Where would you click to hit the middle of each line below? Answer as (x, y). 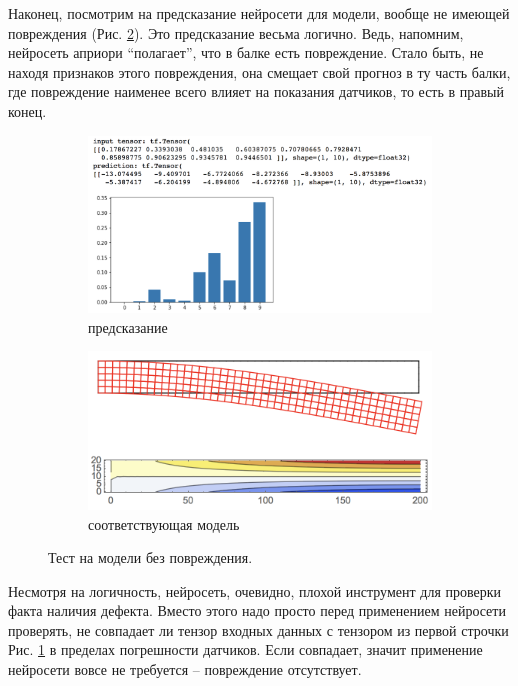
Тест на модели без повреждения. (150, 557)
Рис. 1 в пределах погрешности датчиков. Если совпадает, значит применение (245, 649)
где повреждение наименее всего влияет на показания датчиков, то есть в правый (256, 91)
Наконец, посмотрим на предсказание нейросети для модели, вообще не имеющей (259, 13)
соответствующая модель (164, 523)
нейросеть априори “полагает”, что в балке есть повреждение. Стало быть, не (246, 52)
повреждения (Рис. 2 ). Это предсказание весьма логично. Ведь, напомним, (236, 32)
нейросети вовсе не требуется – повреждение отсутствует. (185, 669)
